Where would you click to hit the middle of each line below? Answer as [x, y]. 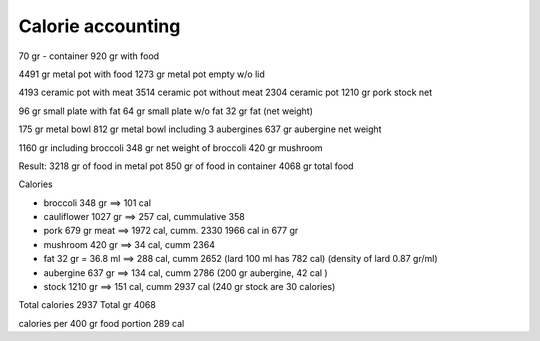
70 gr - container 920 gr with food [89, 56]
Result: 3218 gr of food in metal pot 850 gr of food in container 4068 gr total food [186, 166]
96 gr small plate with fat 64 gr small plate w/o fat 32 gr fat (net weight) [166, 111]
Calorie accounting [99, 26]
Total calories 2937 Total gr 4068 [87, 305]
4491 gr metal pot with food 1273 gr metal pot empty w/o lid [141, 74]
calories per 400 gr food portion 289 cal [101, 323]
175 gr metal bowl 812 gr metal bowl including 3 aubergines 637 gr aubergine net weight [200, 129]
